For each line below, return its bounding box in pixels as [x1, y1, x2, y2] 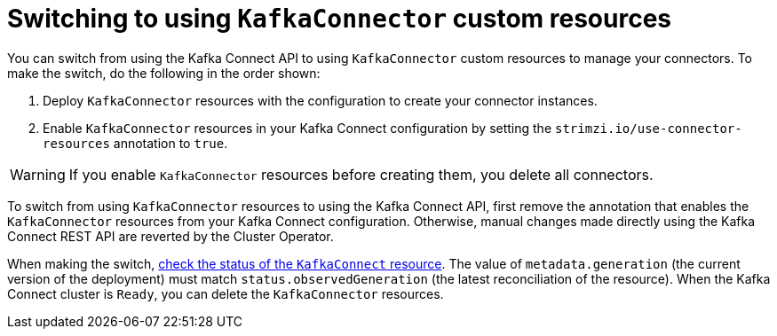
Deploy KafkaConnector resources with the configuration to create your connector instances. [43, 92, 598, 108]
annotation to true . [113, 135, 228, 151]
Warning [10, 165, 66, 184]
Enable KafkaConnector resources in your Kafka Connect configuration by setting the [43, 120, 552, 136]
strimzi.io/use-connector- [554, 121, 742, 136]
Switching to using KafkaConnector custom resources [7, 4, 672, 34]
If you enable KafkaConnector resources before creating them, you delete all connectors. [68, 165, 654, 184]
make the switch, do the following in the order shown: [7, 65, 321, 81]
